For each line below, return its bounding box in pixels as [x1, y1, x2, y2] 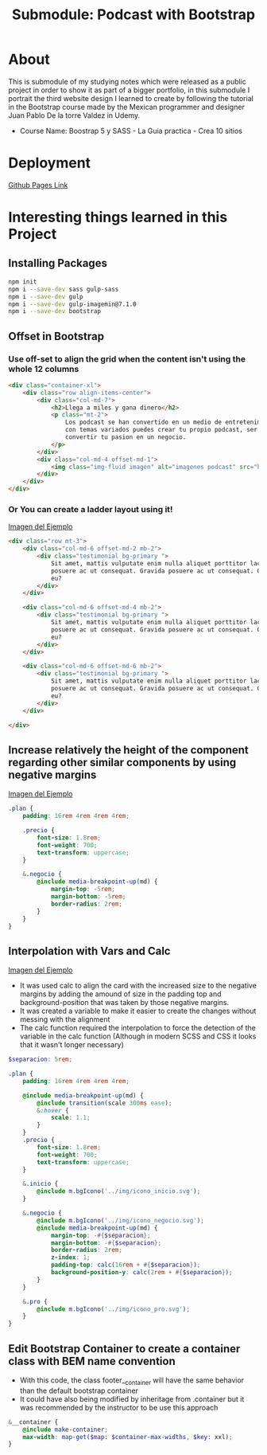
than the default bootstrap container [19, 1386, 139, 1395]
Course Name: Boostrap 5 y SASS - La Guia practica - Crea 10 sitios [19, 126, 242, 135]
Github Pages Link [8, 180, 68, 190]
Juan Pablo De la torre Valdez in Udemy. [8, 110, 141, 120]
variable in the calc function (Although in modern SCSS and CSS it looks [19, 1031, 257, 1041]
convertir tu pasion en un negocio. [64, 433, 187, 441]
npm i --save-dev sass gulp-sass [8, 285, 119, 293]
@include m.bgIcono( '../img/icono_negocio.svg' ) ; [37, 1216, 204, 1224]
